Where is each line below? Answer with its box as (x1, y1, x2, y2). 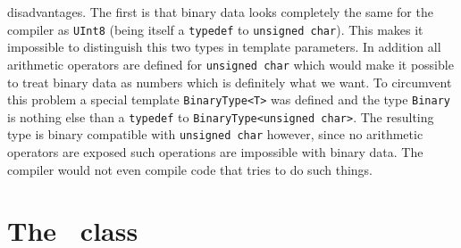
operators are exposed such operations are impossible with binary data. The (7, 143, 423, 161)
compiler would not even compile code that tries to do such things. (7, 160, 373, 178)
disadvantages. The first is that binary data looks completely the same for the (7, 3, 433, 21)
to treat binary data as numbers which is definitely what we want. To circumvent (7, 72, 452, 91)
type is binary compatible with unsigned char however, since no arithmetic (7, 125, 423, 144)
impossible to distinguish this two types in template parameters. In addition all (7, 37, 441, 56)
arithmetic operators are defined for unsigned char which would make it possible (7, 54, 454, 73)
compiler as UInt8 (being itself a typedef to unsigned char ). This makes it (7, 20, 423, 38)
